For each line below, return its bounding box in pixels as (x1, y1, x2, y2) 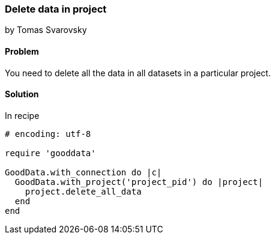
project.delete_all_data (25, 186, 142, 196)
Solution (5, 89, 39, 100)
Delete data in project (5, 3, 107, 15)
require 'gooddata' (5, 148, 96, 158)
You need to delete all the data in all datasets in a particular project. (5, 67, 271, 78)
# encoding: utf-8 (5, 129, 91, 139)
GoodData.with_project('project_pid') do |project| (14, 177, 263, 187)
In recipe (5, 110, 40, 121)
